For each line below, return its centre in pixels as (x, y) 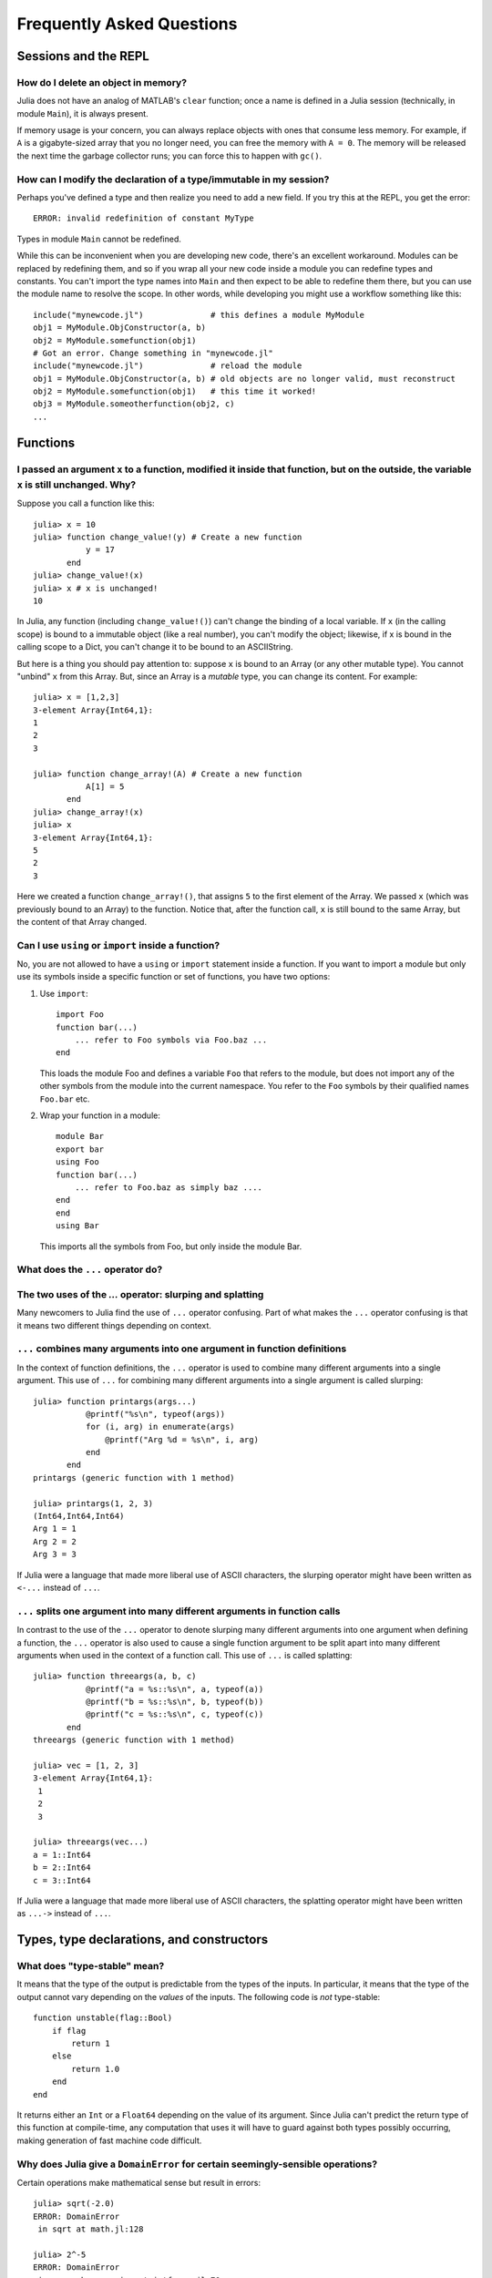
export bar (80, 1149)
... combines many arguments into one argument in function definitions (182, 1349)
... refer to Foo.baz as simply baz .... (169, 1187)
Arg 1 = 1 (55, 1529)
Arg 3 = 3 (55, 1555)
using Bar (77, 1226)
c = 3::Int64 (62, 1880)
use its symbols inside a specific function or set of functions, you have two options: (174, 977)
